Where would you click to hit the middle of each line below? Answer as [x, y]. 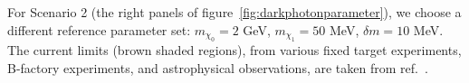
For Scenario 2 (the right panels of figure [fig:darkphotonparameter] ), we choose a [234, 12]
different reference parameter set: [99, 29]
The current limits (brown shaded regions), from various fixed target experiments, [234, 50]
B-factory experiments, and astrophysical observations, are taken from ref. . [218, 67]
